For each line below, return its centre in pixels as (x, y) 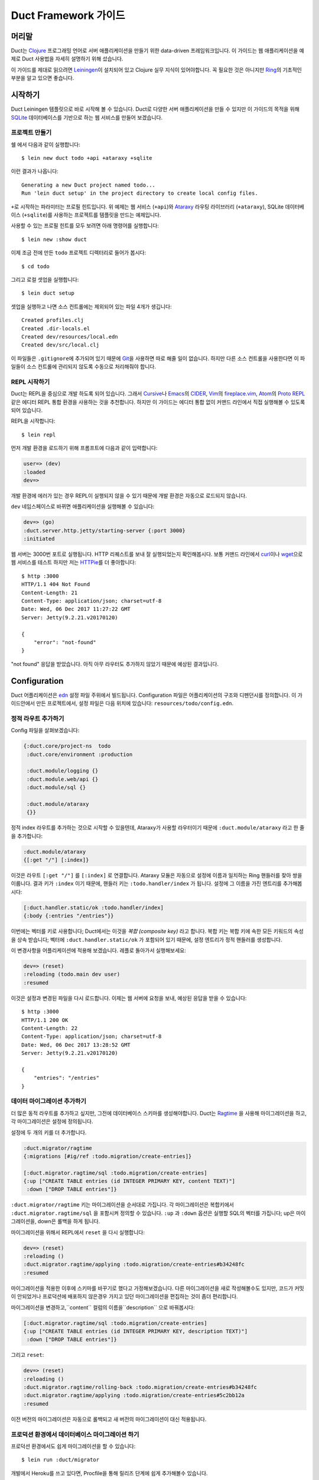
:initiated (39, 539)
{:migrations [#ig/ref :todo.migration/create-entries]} (108, 1156)
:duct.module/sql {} (56, 788)
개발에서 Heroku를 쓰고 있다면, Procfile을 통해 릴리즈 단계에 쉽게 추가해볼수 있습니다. (109, 1473)
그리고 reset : (27, 1355)
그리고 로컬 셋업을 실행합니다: (45, 279)
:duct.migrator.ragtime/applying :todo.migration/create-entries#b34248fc (134, 1265)
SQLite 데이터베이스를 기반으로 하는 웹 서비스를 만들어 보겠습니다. (87, 117)
